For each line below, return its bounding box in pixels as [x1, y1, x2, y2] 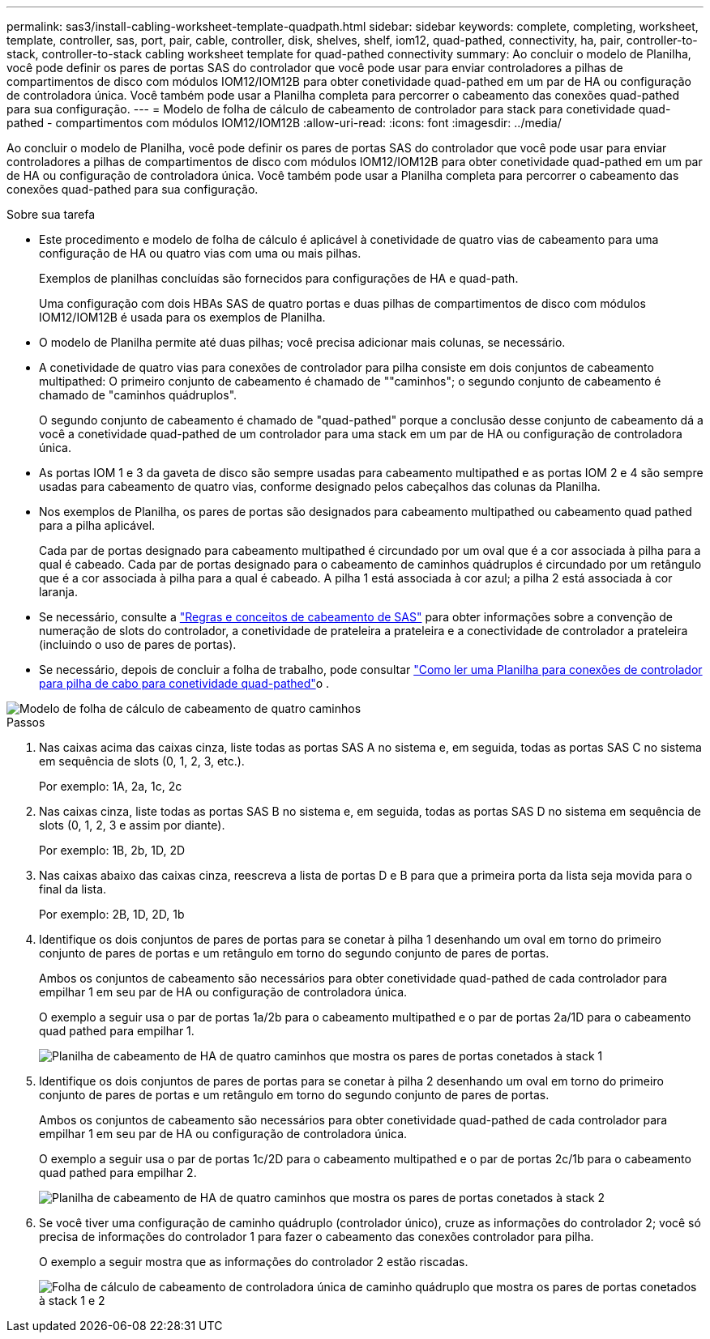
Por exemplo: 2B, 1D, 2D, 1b [39, 907, 185, 921]
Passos [6, 715, 45, 729]
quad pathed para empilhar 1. [39, 1024, 195, 1038]
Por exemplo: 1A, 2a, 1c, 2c [39, 779, 182, 793]
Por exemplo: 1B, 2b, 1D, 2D [39, 843, 186, 857]
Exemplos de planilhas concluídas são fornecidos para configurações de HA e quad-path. [39, 271, 519, 285]
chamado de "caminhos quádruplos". [39, 388, 237, 402]
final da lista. [39, 882, 107, 896]
